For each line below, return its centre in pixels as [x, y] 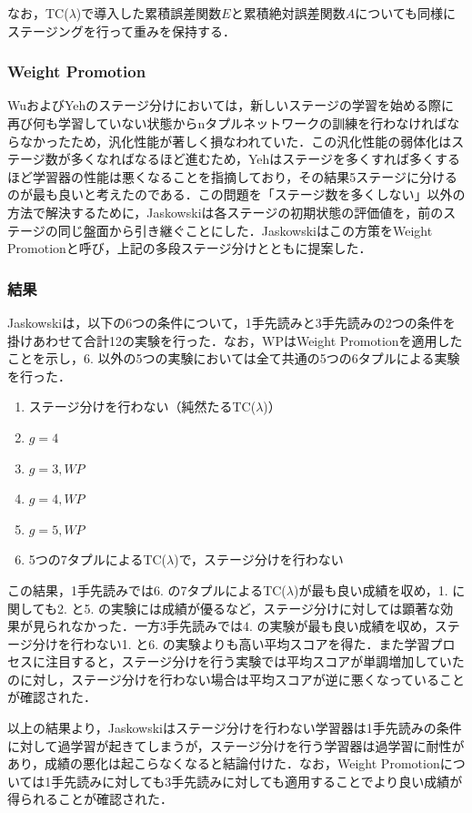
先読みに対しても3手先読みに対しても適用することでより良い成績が [263, 781]
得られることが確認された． [90, 799]
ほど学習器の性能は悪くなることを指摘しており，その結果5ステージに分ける [232, 176]
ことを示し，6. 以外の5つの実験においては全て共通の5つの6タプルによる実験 [234, 358]
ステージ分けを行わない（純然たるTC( [142, 406]
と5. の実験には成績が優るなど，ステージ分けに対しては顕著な [256, 608]
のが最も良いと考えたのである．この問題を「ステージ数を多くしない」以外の [236, 194]
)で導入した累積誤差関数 [149, 13]
